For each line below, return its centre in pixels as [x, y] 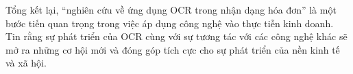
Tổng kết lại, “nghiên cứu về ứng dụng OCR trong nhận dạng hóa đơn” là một [171, 10]
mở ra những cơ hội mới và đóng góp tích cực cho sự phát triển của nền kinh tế [173, 49]
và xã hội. [26, 63]
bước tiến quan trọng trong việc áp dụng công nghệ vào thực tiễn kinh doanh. [170, 23]
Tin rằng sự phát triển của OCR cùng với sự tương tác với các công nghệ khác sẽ [176, 36]
